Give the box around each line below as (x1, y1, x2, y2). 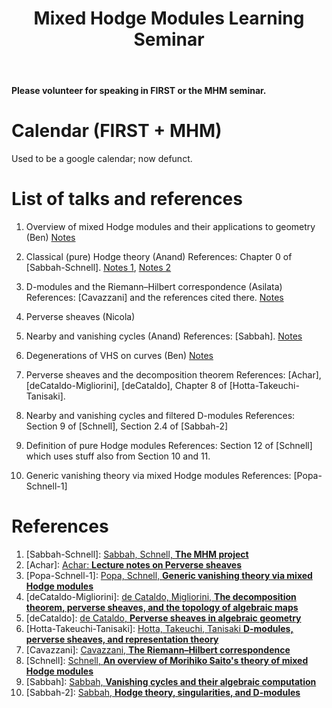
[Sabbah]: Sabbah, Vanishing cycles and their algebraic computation (25, 676, 317, 687)
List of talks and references (11, 188, 243, 211)
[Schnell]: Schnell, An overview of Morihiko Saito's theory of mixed (25, 655, 309, 666)
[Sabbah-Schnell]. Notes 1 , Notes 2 (25, 262, 172, 274)
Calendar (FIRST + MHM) (11, 120, 223, 142)
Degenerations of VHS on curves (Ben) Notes (25, 350, 214, 362)
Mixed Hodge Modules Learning (33, 7, 305, 30)
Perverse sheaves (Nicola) (25, 311, 136, 323)
